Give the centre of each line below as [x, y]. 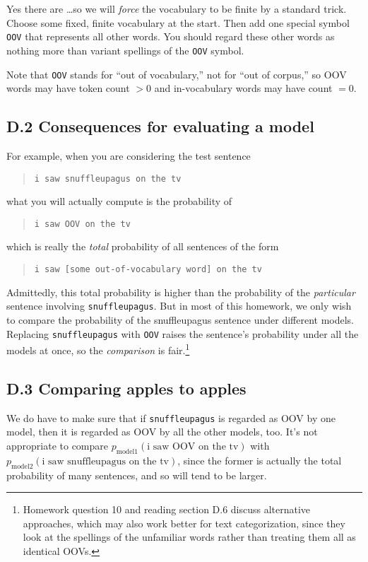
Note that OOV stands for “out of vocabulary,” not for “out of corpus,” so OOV [177, 74]
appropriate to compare [58, 445]
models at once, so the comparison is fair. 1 [98, 349]
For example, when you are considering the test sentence [129, 155]
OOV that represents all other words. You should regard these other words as [171, 36]
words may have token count [68, 88]
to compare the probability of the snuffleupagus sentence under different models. [180, 319]
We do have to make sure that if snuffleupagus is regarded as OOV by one [171, 417]
